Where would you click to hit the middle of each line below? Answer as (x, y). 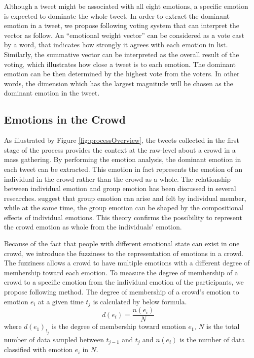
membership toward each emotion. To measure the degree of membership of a (121, 272)
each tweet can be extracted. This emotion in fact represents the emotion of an (123, 169)
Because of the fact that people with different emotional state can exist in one (122, 244)
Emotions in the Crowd (65, 119)
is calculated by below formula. (140, 301)
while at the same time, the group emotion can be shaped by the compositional (124, 208)
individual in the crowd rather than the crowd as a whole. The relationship (117, 179)
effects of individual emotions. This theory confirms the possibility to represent (123, 217)
